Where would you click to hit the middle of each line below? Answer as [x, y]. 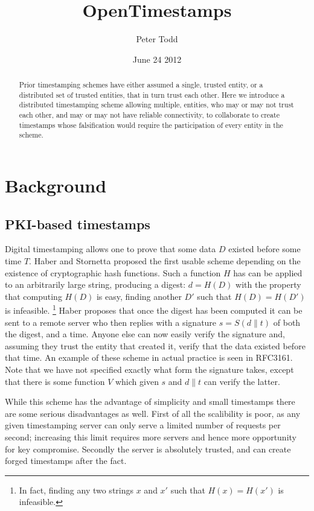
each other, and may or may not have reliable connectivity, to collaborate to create [149, 115]
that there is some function [55, 381]
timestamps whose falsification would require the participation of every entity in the [151, 125]
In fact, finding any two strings [76, 490]
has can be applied [268, 272]
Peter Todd [157, 39]
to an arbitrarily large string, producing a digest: [95, 284]
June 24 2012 [157, 59]
